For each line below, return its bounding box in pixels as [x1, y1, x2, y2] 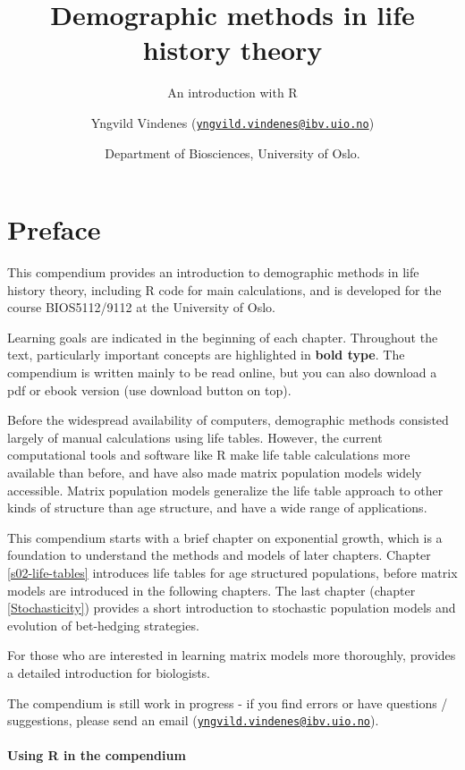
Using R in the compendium [7, 746, 186, 765]
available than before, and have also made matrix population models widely [7, 463, 422, 482]
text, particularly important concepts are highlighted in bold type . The [7, 345, 405, 364]
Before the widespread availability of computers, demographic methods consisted [7, 410, 449, 429]
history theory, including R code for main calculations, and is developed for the [7, 280, 442, 299]
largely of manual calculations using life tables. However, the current [7, 427, 383, 446]
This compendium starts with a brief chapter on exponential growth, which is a [7, 528, 443, 546]
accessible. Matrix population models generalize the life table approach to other [7, 480, 444, 499]
